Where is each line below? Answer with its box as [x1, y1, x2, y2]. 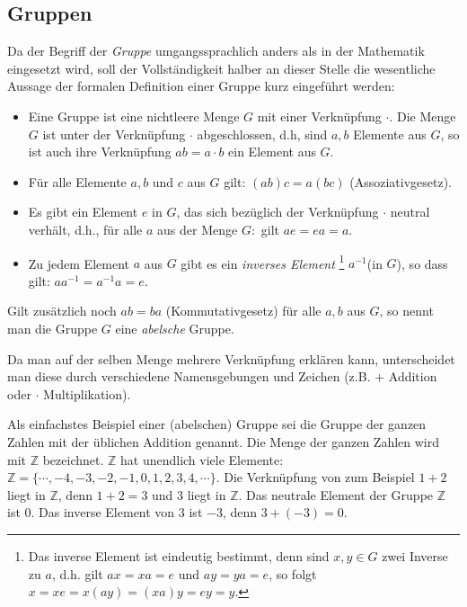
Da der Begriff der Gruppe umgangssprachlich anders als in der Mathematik [7, 41, 425, 60]
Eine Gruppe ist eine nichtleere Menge [28, 106, 240, 125]
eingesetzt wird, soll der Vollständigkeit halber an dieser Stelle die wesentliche [7, 58, 436, 77]
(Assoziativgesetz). [349, 172, 452, 191]
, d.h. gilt [51, 564, 103, 583]
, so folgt [269, 564, 317, 583]
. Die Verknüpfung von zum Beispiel [216, 468, 415, 486]
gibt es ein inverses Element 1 [181, 251, 345, 272]
